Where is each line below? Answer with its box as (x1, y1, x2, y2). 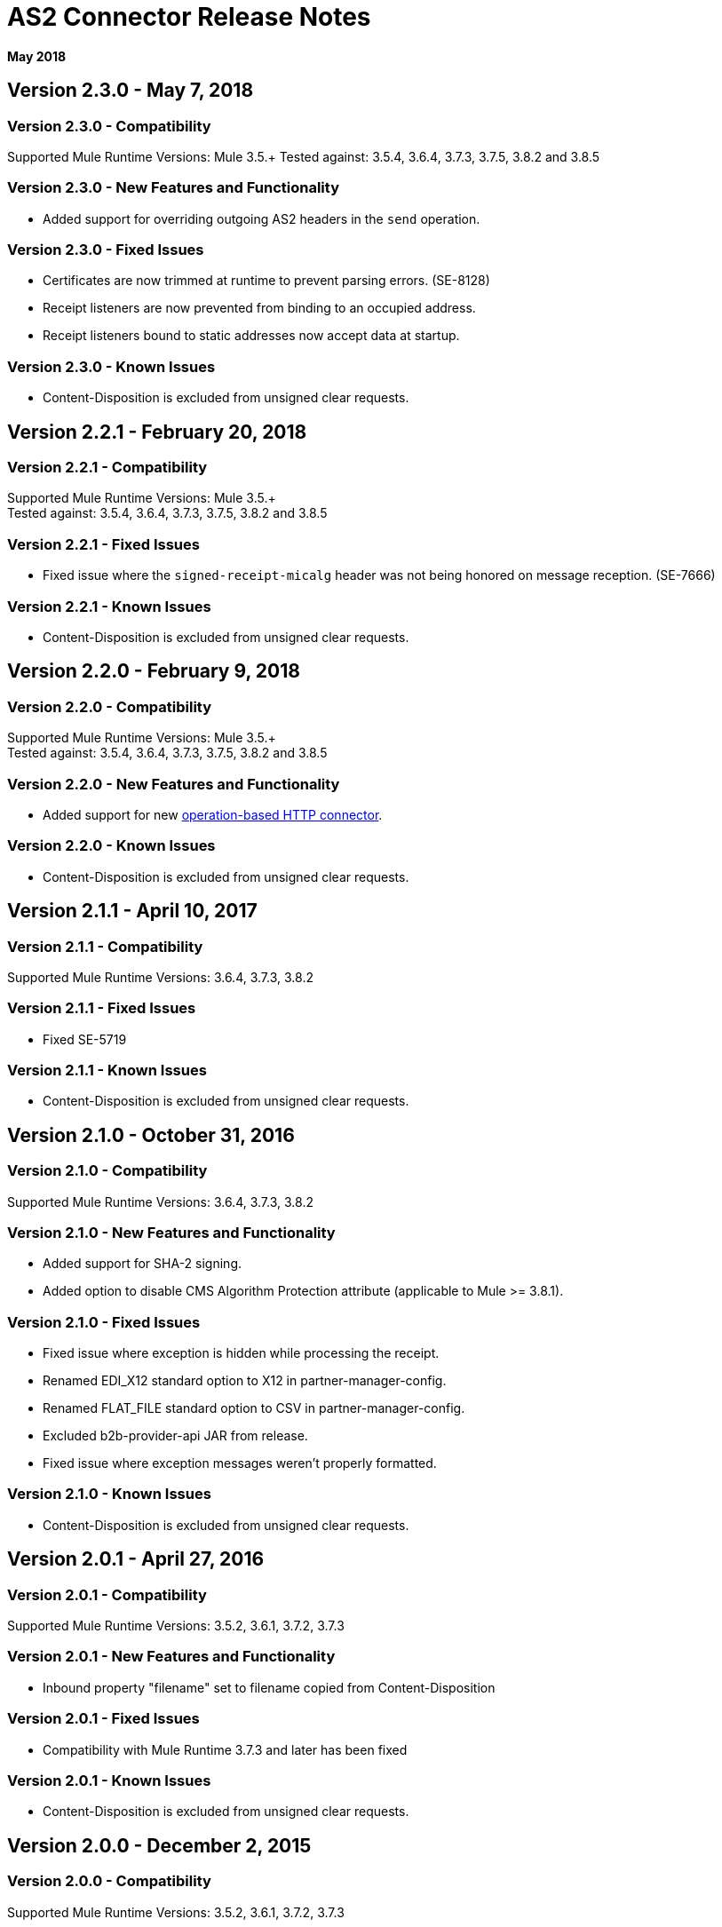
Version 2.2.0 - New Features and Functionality (7, 774, 340, 793)
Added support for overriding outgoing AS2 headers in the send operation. (43, 210, 480, 226)
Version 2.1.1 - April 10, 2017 (7, 900, 258, 923)
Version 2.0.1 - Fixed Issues (7, 1709, 200, 1728)
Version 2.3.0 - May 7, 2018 (7, 79, 254, 102)
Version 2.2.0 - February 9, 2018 (7, 660, 300, 683)
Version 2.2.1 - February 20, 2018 (7, 420, 307, 443)
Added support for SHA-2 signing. (43, 1256, 242, 1272)
